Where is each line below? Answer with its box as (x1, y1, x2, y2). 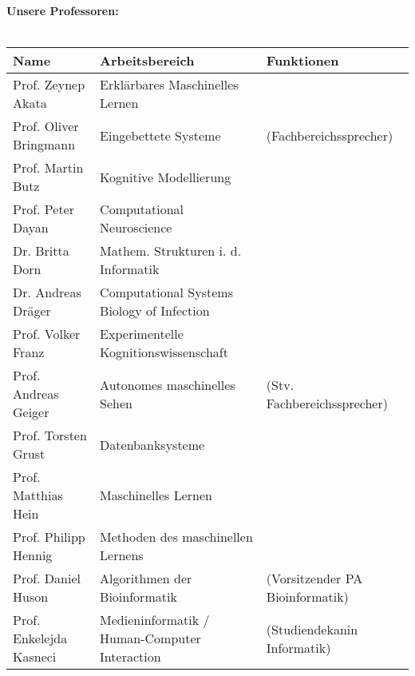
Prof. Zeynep (13, 75, 85, 94)
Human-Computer (100, 629, 201, 648)
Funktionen (266, 51, 339, 70)
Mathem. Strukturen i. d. (100, 241, 242, 260)
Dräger (13, 301, 51, 320)
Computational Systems (100, 283, 233, 302)
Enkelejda (13, 629, 68, 648)
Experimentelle (100, 324, 184, 344)
